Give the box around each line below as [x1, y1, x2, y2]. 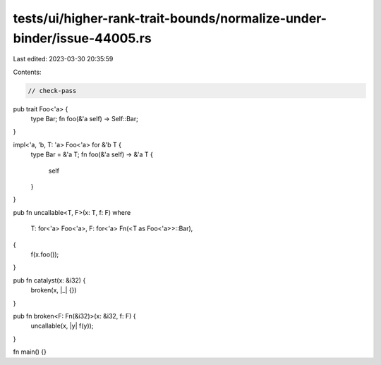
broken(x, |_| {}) [30, 286, 77, 295]
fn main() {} [13, 347, 47, 356]
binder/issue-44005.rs [13, 30, 152, 46]
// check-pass [28, 87, 77, 94]
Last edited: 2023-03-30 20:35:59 [13, 55, 114, 63]
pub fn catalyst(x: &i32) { [13, 276, 86, 285]
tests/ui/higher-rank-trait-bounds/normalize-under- [13, 11, 327, 26]
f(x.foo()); [30, 250, 59, 259]
